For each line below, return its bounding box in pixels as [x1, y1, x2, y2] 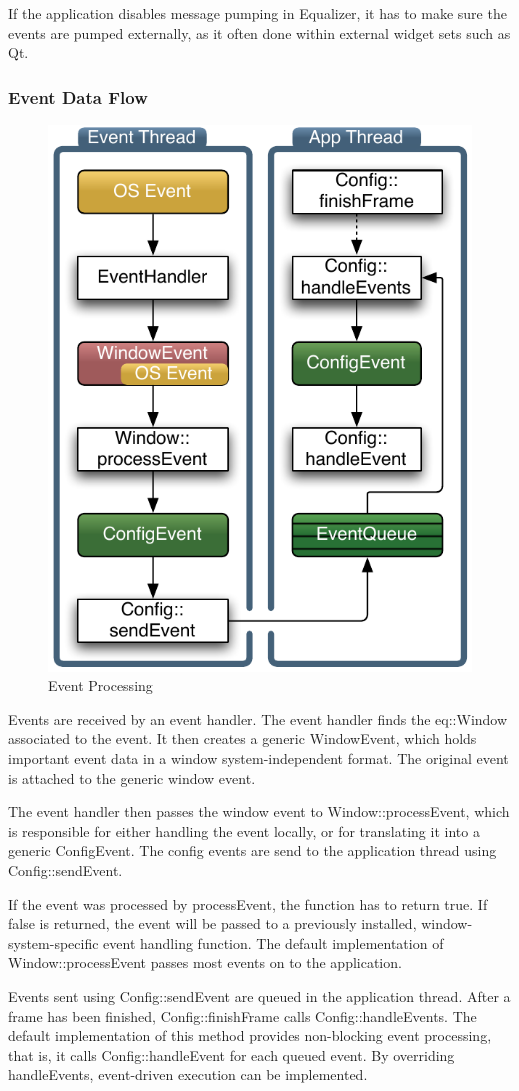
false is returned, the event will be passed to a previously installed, [8, 913, 417, 934]
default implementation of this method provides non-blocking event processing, [8, 1025, 492, 1046]
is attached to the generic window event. [8, 767, 256, 788]
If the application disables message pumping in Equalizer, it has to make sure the [8, 3, 507, 23]
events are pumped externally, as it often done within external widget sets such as [8, 22, 511, 43]
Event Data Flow [8, 84, 148, 109]
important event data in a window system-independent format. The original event [8, 748, 509, 769]
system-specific [8, 932, 99, 953]
